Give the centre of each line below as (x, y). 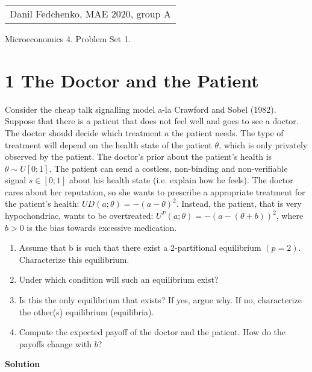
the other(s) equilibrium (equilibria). (86, 311)
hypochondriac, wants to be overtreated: (79, 216)
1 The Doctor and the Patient (132, 80)
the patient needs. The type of (228, 132)
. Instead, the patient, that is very (239, 203)
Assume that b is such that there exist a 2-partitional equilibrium (140, 247)
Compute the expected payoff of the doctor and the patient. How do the (152, 332)
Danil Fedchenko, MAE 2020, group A (90, 14)
